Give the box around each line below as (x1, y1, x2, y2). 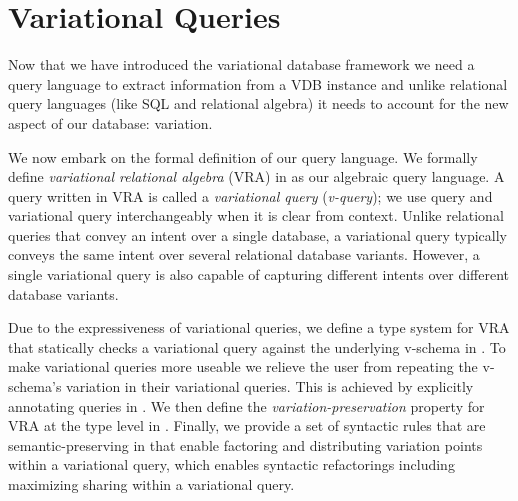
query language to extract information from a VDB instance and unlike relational (8, 73, 508, 94)
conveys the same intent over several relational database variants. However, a (8, 244, 480, 265)
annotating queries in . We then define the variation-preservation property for (8, 395, 485, 416)
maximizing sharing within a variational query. (8, 474, 295, 494)
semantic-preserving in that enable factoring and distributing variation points (8, 434, 483, 455)
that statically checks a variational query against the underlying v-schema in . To (8, 336, 506, 357)
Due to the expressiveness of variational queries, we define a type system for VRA (8, 317, 510, 338)
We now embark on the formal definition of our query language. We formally (8, 146, 478, 167)
